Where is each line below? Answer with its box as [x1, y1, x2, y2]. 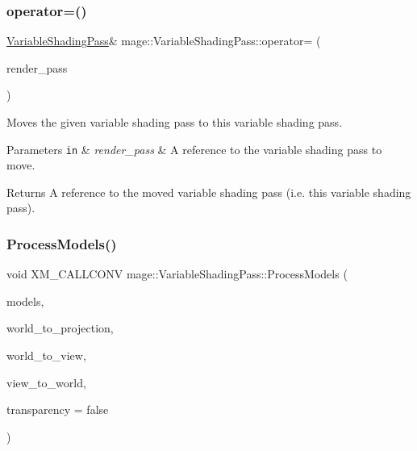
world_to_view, [6, 347, 86, 364]
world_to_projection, [6, 319, 114, 336]
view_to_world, [6, 374, 86, 390]
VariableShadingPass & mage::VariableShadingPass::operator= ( [6, 32, 321, 49]
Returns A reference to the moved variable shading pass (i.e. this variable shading [6, 183, 411, 200]
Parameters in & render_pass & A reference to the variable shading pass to [6, 140, 382, 157]
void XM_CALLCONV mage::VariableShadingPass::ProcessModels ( [6, 265, 348, 282]
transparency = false [6, 401, 109, 418]
